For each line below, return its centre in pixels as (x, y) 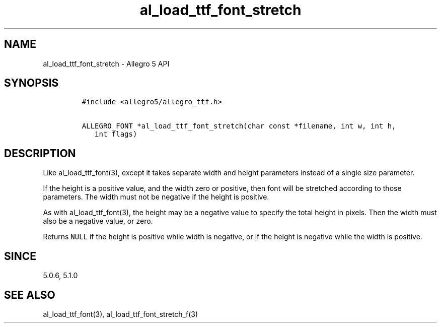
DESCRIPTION (40, 153)
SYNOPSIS (31, 83)
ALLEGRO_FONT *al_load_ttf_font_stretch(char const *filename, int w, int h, (239, 126)
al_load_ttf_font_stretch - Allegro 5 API (106, 63)
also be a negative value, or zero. (98, 221)
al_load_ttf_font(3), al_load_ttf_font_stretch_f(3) (121, 314)
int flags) (116, 134)
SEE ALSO (30, 295)
